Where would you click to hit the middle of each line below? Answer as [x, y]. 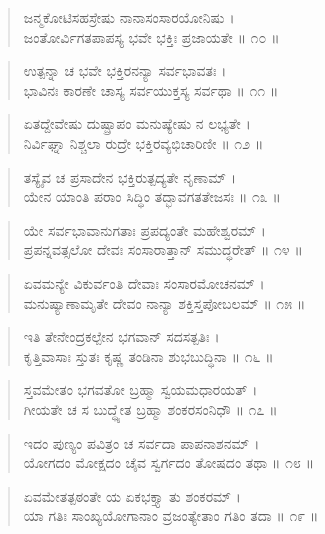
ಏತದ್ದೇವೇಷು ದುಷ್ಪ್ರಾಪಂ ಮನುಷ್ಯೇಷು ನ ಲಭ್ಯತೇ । [137, 123]
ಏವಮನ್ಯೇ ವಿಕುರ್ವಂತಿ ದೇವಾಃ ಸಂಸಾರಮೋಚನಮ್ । [144, 282]
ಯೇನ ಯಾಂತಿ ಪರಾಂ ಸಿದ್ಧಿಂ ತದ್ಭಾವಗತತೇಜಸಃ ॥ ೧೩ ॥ [152, 196]
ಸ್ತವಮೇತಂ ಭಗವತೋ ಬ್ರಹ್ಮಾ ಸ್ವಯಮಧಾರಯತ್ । [140, 389]
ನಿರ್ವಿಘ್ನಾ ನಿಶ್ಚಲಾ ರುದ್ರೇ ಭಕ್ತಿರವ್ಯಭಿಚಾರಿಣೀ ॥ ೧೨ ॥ [143, 142]
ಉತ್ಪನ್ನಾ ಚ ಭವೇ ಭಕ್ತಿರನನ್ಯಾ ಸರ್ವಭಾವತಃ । [125, 70]
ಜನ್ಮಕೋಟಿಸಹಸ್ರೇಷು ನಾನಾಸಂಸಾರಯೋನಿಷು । [129, 17]
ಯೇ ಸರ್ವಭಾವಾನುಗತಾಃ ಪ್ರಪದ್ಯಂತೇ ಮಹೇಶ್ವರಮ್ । [144, 229]
